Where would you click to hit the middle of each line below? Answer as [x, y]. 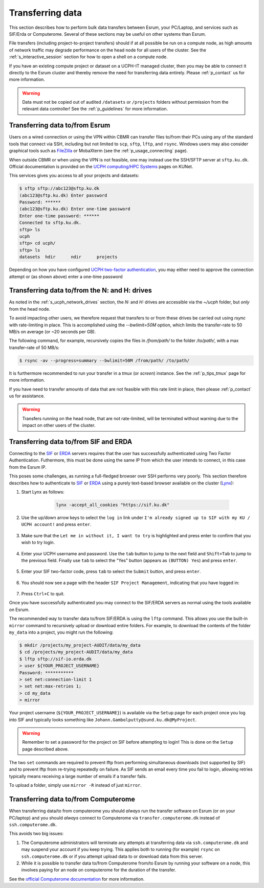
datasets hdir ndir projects [68, 257]
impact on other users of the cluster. [59, 425]
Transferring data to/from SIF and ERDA [71, 442]
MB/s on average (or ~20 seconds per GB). [53, 332]
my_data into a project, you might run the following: [61, 632]
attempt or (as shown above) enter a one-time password [66, 276]
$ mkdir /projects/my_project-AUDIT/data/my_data [80, 645]
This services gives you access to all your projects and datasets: [74, 176]
